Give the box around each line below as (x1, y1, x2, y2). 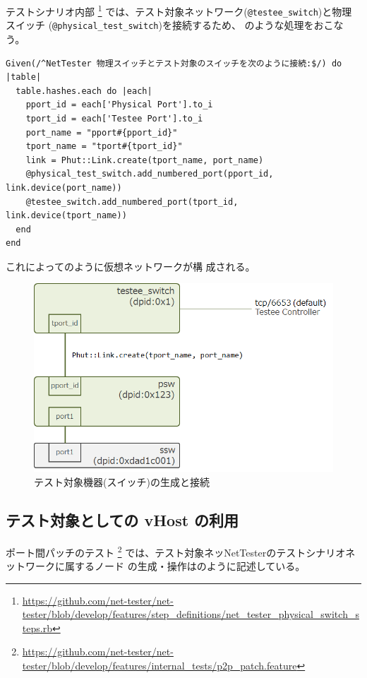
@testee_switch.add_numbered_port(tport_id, (25, 196, 239, 207)
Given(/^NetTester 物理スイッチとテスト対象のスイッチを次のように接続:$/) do (6, 58, 342, 69)
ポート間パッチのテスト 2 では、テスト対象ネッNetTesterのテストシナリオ (6, 542, 346, 559)
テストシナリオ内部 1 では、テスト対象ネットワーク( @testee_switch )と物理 (6, 2, 352, 18)
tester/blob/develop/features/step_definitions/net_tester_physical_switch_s (22, 607, 359, 621)
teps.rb (22, 620, 52, 635)
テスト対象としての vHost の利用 (6, 509, 239, 531)
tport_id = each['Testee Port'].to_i (25, 113, 203, 124)
